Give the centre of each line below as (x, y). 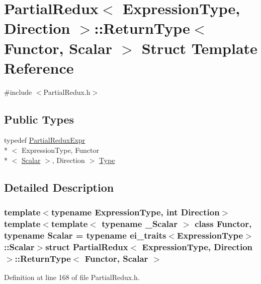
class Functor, (223, 223)
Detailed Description (59, 187)
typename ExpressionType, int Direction (135, 212)
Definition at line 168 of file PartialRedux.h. (72, 277)
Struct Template (199, 48)
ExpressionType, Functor (60, 150)
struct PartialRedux (87, 246)
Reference (39, 67)
